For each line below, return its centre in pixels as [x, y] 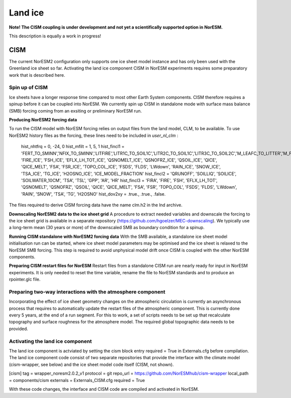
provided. [19, 329]
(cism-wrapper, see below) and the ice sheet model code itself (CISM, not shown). [91, 365]
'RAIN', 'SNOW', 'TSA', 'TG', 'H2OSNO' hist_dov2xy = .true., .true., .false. [93, 194]
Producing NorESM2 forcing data [43, 119]
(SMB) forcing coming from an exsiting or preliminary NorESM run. [75, 111]
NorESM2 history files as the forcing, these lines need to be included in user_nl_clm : [94, 135]
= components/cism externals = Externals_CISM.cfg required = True [77, 380]
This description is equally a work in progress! [55, 36]
